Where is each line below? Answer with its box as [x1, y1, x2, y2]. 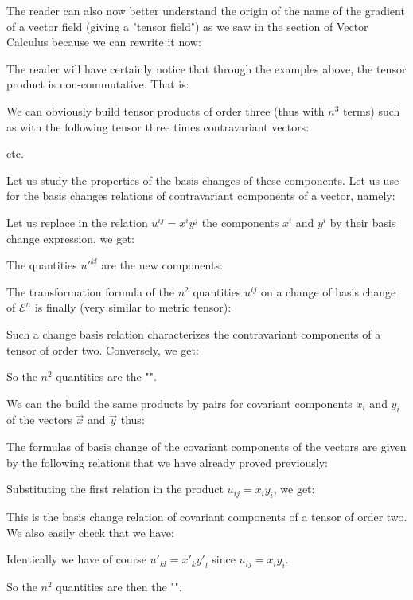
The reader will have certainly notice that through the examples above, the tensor [6, 60, 407, 76]
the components [201, 214, 279, 230]
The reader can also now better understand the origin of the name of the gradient [6, 2, 405, 18]
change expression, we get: [6, 229, 134, 246]
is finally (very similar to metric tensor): [34, 299, 232, 316]
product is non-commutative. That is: [6, 76, 189, 92]
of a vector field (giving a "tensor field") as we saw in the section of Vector [6, 18, 368, 34]
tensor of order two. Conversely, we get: [6, 341, 199, 358]
